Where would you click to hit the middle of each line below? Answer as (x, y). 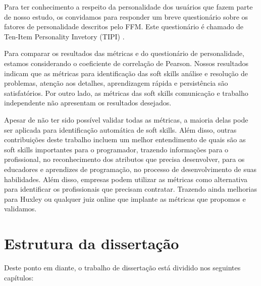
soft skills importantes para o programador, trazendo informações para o (116, 149)
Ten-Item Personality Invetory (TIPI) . (64, 36)
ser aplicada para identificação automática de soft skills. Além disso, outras (120, 129)
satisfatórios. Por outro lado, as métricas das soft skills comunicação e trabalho (126, 93)
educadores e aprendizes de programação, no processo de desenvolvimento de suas (130, 169)
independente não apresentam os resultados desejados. (88, 103)
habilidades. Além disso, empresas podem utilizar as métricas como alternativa (126, 179)
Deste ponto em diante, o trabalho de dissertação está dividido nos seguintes (122, 267)
